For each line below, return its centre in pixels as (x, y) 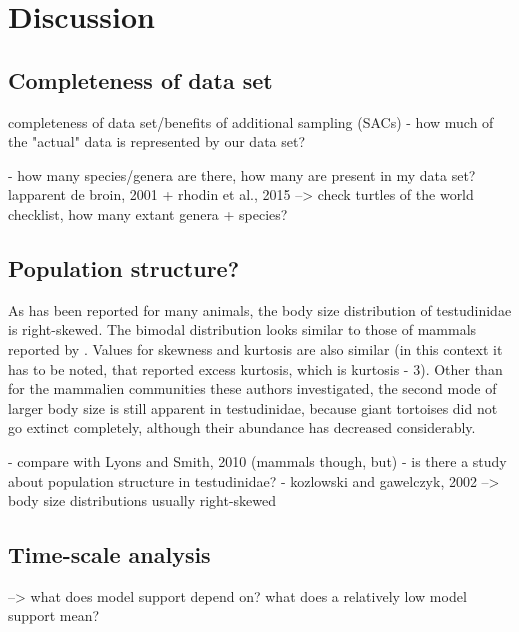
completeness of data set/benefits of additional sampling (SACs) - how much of (251, 121)
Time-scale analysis (109, 554)
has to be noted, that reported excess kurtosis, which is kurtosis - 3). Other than (255, 368)
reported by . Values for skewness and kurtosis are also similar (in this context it (255, 348)
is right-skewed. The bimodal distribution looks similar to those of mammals (242, 329)
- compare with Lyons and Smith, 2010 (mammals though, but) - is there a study (257, 460)
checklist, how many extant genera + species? (148, 213)
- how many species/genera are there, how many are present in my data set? (242, 174)
